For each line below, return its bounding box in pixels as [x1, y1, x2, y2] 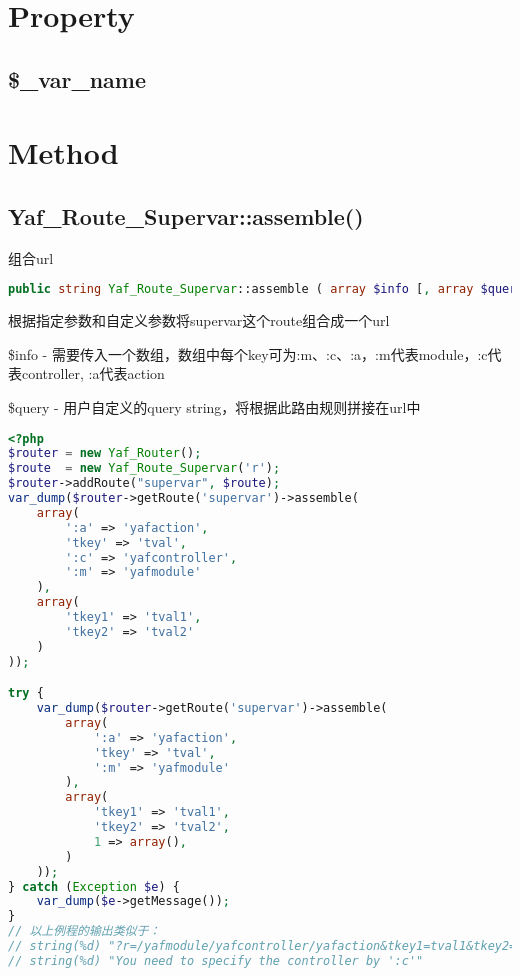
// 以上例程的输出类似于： [8, 924, 161, 939]
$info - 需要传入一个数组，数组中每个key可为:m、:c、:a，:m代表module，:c [8, 343, 488, 364]
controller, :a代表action [21, 363, 165, 384]
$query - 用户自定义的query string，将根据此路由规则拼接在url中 [8, 396, 421, 417]
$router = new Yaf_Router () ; [8, 446, 202, 461]
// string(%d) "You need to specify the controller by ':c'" [8, 953, 424, 968]
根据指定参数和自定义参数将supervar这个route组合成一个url [8, 310, 390, 331]
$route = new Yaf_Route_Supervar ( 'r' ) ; [8, 461, 281, 476]
